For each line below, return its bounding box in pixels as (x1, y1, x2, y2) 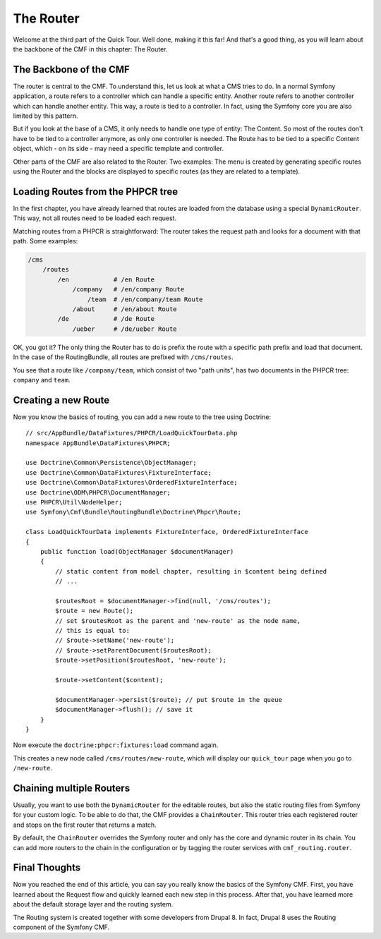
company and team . (13, 375, 71, 384)
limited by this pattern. (13, 111, 78, 120)
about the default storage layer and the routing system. (13, 900, 174, 909)
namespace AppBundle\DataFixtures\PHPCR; (25, 439, 171, 447)
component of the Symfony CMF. (13, 923, 110, 931)
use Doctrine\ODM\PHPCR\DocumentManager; (25, 488, 171, 497)
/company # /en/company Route (72, 286, 185, 293)
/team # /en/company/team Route (87, 295, 203, 303)
